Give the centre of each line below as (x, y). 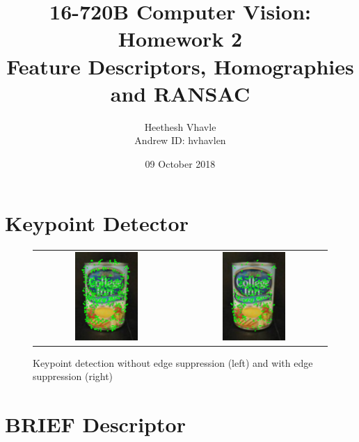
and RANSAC (180, 93)
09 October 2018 (180, 163)
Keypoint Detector (97, 223)
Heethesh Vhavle (180, 126)
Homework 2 (180, 39)
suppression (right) (73, 376)
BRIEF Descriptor (95, 424)
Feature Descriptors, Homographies (180, 66)
